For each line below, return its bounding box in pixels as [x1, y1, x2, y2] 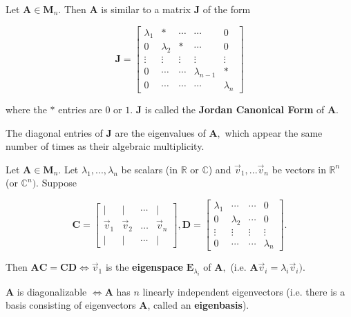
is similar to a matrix [101, 2, 191, 16]
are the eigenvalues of [115, 125, 206, 140]
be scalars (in [121, 162, 178, 176]
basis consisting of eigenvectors [6, 298, 136, 312]
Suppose [41, 175, 77, 190]
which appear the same [225, 125, 323, 140]
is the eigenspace [105, 260, 183, 274]
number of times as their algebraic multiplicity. [6, 139, 205, 153]
